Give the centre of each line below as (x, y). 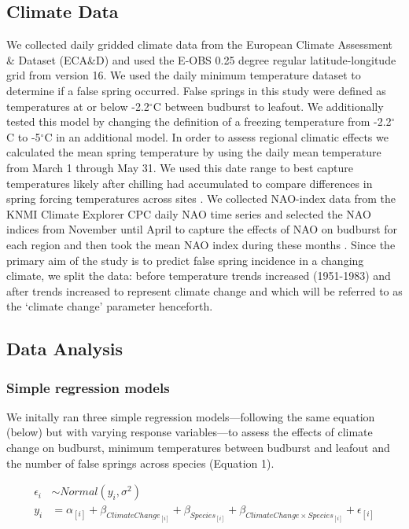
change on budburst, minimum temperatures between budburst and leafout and (198, 448)
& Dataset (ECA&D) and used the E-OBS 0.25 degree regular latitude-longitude (201, 59)
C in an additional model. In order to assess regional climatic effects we (216, 136)
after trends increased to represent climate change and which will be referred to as (204, 290)
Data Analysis (65, 349)
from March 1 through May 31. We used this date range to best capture (180, 167)
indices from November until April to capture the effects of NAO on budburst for (202, 229)
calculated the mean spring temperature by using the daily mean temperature (194, 152)
